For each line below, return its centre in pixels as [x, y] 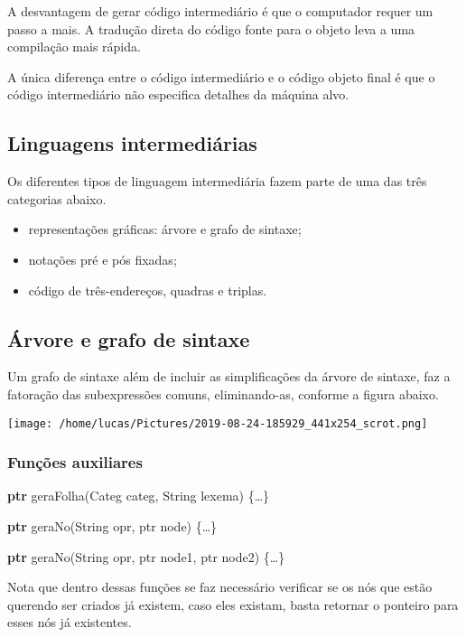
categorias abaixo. [57, 198]
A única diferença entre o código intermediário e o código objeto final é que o [221, 76]
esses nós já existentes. [70, 622]
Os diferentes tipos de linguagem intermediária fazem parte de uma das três [217, 181]
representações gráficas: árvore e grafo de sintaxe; [165, 229]
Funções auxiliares [75, 462]
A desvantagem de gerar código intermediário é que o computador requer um [220, 11]
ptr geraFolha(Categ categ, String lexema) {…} [139, 496]
